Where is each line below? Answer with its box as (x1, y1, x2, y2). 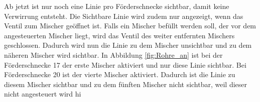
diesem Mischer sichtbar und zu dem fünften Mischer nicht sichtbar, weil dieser (4, 79, 247, 89)
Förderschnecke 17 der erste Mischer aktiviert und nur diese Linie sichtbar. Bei (4, 59, 246, 70)
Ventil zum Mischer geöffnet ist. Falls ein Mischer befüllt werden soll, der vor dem (4, 20, 256, 31)
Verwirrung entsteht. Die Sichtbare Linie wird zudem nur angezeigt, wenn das (4, 10, 243, 21)
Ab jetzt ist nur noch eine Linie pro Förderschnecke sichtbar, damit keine (4, 1, 229, 11)
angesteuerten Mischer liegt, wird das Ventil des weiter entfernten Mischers (4, 30, 235, 40)
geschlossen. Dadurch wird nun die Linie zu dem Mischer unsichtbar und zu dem (4, 40, 252, 50)
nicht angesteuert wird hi (4, 89, 81, 99)
